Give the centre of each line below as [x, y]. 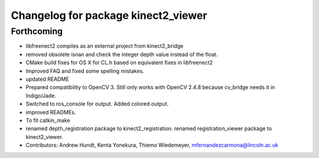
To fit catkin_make [48, 120]
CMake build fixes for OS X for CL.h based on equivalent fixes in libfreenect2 [119, 62]
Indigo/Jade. [41, 96]
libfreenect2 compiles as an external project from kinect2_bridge [105, 46]
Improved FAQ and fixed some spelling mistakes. [85, 71]
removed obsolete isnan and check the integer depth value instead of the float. [122, 54]
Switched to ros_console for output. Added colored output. [97, 104]
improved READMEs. [51, 112]
